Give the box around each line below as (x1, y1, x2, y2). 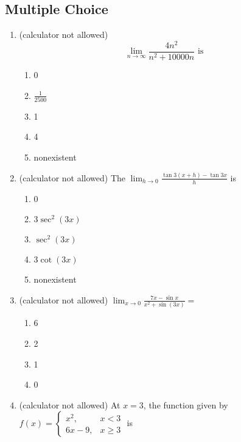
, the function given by (143, 398, 228, 411)
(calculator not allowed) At (19, 398, 120, 411)
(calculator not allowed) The (19, 171, 126, 184)
